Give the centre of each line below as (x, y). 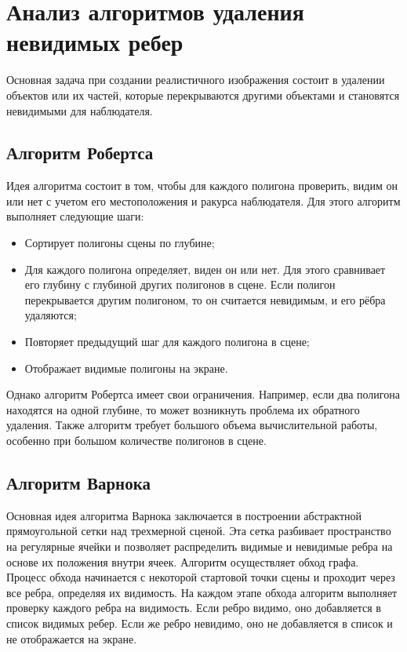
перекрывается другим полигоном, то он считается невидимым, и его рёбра (205, 299)
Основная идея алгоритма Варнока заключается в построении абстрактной (184, 515)
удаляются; (51, 315)
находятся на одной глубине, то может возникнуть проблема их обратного (183, 409)
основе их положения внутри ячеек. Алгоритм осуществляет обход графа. (183, 561)
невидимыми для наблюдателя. (80, 110)
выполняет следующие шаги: (75, 216)
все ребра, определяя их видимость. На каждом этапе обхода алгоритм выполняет (202, 592)
